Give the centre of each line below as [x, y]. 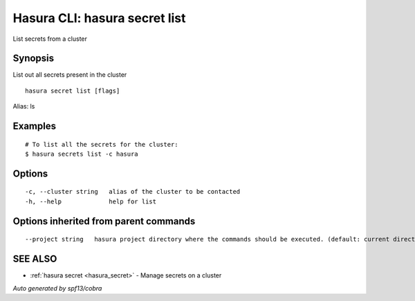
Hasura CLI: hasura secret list [99, 18]
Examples [35, 126]
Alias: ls [24, 107]
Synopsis [34, 58]
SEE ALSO [35, 259]
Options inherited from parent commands [104, 221]
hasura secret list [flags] [73, 91]
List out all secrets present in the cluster [70, 75]
